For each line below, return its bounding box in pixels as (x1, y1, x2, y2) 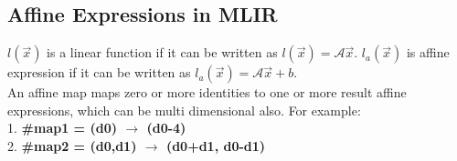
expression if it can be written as (7, 63, 191, 82)
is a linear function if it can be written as (47, 43, 278, 62)
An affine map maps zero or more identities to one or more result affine (7, 83, 407, 102)
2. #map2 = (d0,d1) (7, 136, 137, 155)
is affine (406, 43, 450, 62)
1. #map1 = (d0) (7, 118, 117, 137)
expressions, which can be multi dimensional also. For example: (7, 100, 361, 119)
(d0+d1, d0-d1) (165, 136, 266, 155)
